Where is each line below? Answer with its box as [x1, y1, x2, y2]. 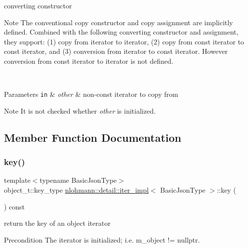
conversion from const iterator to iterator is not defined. [4, 55, 173, 66]
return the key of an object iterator [4, 218, 111, 228]
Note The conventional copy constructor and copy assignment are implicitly [4, 17, 233, 27]
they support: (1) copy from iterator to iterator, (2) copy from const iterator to [4, 36, 244, 46]
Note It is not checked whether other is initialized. [4, 105, 156, 116]
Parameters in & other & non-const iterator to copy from [4, 89, 178, 99]
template [4, 175, 31, 185]
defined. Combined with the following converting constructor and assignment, [4, 27, 239, 37]
